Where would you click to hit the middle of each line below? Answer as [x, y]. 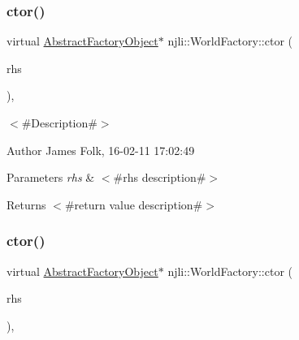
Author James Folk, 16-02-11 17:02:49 [101, 150]
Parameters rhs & [51, 177]
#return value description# [134, 204]
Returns [26, 204]
